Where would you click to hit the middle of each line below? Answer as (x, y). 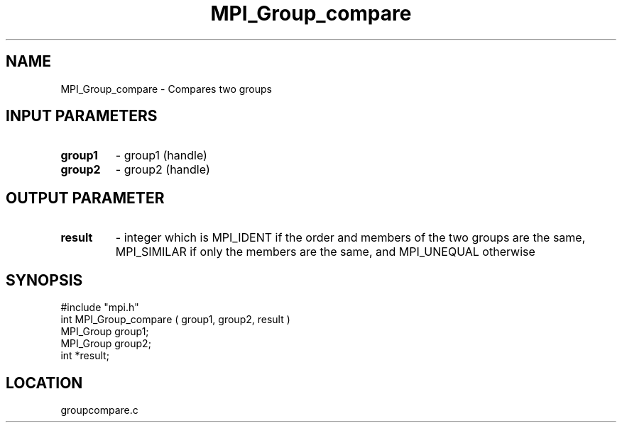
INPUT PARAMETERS (82, 116)
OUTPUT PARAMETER (85, 198)
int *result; (85, 356)
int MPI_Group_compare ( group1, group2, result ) (175, 320)
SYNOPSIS (44, 280)
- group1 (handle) (161, 156)
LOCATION (44, 383)
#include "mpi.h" (100, 308)
